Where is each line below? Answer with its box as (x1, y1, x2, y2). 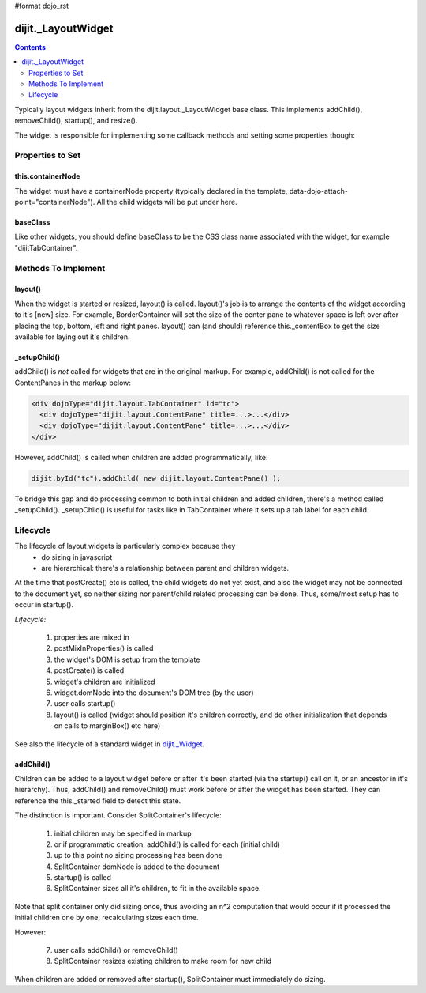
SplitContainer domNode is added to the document (54, 862, 220, 871)
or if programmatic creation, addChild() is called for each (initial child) (54, 839, 280, 849)
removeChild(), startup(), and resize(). (14, 115, 138, 126)
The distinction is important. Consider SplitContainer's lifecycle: (14, 810, 222, 820)
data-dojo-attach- (289, 186, 349, 195)
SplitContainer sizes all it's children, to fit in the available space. (54, 884, 261, 893)
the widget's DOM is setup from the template (54, 655, 200, 664)
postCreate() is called (54, 666, 125, 675)
